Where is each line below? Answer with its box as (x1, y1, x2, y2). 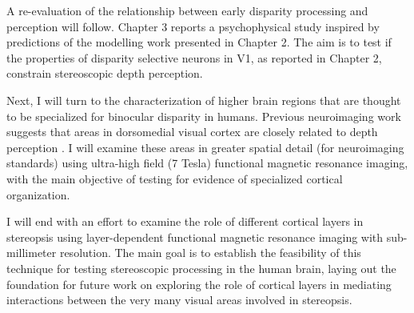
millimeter (6, 244, 57, 261)
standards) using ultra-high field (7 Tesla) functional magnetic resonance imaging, (6, 154, 408, 171)
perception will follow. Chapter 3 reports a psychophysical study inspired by (6, 18, 380, 34)
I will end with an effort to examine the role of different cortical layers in (6, 213, 364, 230)
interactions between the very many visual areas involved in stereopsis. (6, 291, 352, 308)
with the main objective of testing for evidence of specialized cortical (6, 170, 343, 187)
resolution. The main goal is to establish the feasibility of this (59, 244, 361, 261)
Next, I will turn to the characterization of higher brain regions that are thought (6, 91, 401, 108)
